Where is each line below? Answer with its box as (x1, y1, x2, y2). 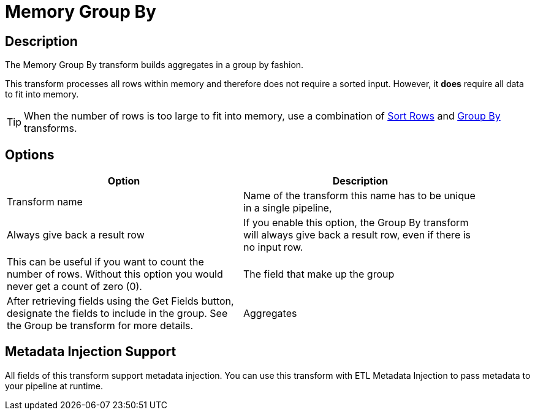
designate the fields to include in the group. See (7, 307, 228, 320)
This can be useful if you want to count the (7, 256, 204, 268)
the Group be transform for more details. (7, 319, 194, 332)
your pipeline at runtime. (5, 380, 103, 391)
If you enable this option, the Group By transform (243, 216, 469, 229)
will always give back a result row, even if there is (243, 229, 471, 242)
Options (5, 147, 55, 162)
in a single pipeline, (243, 202, 332, 215)
